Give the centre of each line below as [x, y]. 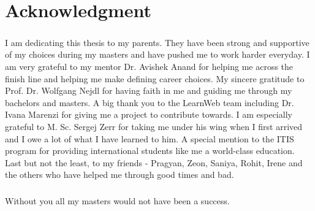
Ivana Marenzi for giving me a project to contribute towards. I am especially [149, 114]
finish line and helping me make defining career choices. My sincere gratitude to [155, 78]
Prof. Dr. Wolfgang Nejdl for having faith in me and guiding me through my [149, 90]
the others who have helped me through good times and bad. [120, 175]
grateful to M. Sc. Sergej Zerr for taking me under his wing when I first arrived [154, 126]
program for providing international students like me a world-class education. [150, 151]
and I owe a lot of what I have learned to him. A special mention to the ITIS [150, 138]
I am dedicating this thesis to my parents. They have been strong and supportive [157, 42]
